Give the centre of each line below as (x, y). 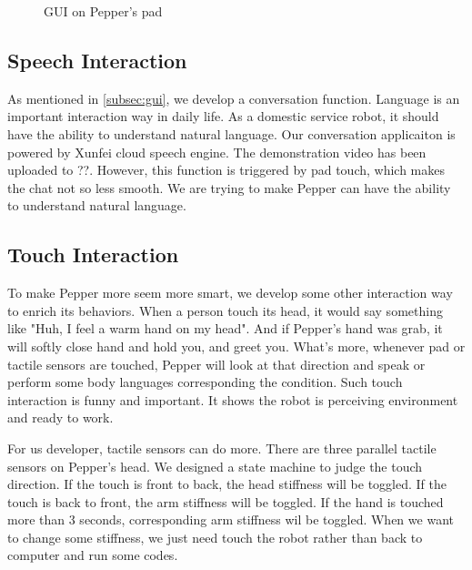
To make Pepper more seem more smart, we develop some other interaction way (230, 293)
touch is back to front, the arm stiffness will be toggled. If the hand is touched (226, 501)
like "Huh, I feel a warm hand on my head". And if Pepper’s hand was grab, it (225, 328)
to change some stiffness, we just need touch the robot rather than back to (215, 537)
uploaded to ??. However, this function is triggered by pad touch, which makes (226, 170)
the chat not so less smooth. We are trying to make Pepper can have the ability (229, 187)
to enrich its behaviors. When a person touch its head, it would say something (225, 310)
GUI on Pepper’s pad (103, 11)
